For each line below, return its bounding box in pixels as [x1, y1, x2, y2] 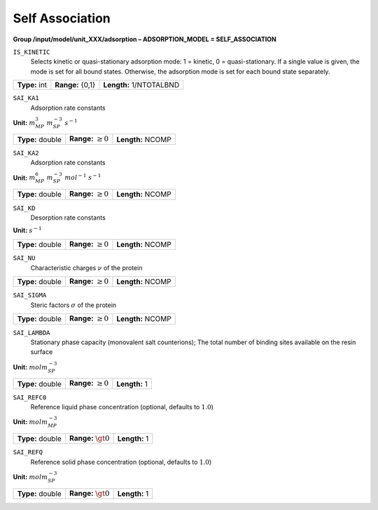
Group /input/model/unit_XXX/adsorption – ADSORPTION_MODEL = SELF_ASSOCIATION [13, 35, 276, 43]
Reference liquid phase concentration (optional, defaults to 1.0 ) [30, 403, 213, 411]
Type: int [17, 80, 48, 90]
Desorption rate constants [30, 213, 106, 222]
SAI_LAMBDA [13, 329, 50, 337]
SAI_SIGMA [13, 291, 47, 299]
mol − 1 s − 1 [64, 172, 101, 182]
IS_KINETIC [13, 48, 50, 56]
